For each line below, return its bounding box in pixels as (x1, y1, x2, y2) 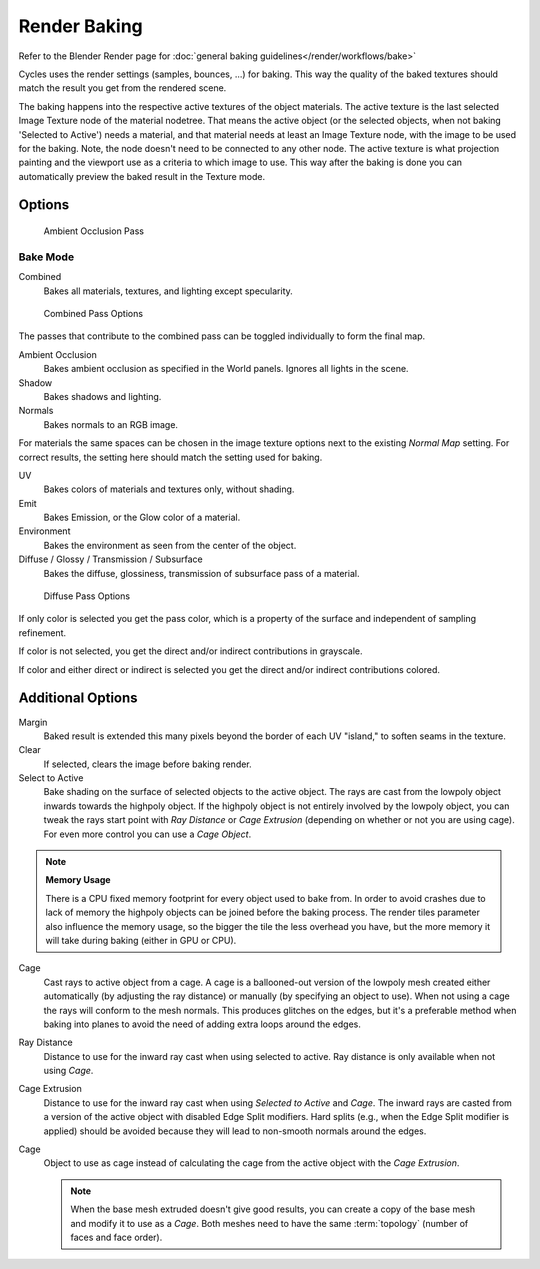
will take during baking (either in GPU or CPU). (45, 934, 237, 946)
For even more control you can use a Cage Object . (43, 828, 252, 840)
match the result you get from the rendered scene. (18, 82, 227, 94)
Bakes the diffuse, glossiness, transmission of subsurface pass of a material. (43, 567, 360, 579)
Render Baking (18, 15, 144, 37)
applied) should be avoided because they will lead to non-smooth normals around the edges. (43, 1125, 427, 1137)
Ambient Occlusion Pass (43, 225, 145, 237)
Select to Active (18, 772, 84, 784)
